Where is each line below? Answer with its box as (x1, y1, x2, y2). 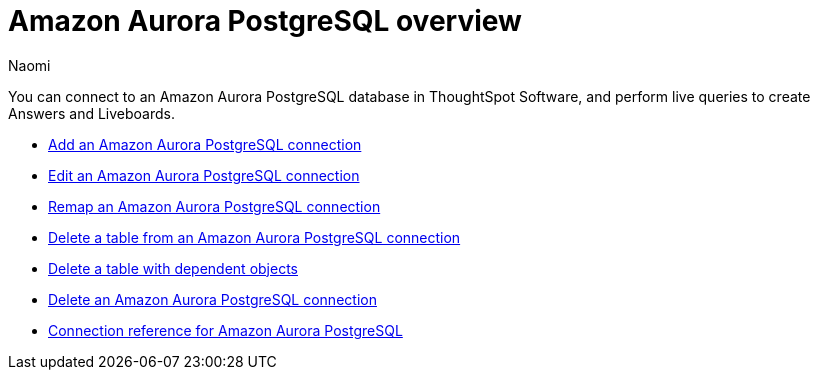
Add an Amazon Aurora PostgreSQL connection (48, 135, 362, 153)
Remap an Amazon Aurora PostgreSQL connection (48, 197, 381, 215)
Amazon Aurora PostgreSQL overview (8, 4, 522, 38)
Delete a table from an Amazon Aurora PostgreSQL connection (48, 228, 461, 246)
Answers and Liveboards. (8, 104, 175, 122)
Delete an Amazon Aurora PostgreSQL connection (48, 290, 377, 308)
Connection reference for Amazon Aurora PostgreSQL (48, 321, 403, 339)
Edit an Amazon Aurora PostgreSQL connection (48, 166, 360, 184)
